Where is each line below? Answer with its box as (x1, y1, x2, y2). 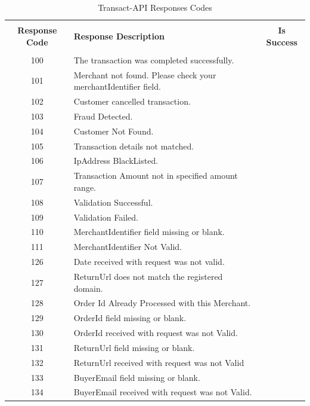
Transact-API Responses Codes (98, 1, 212, 13)
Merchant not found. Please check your (73, 68, 216, 81)
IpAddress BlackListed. (73, 154, 159, 167)
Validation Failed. (73, 210, 138, 223)
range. (73, 181, 97, 193)
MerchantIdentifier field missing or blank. (73, 225, 225, 238)
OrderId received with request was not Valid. (73, 326, 238, 339)
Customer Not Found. (73, 124, 154, 137)
